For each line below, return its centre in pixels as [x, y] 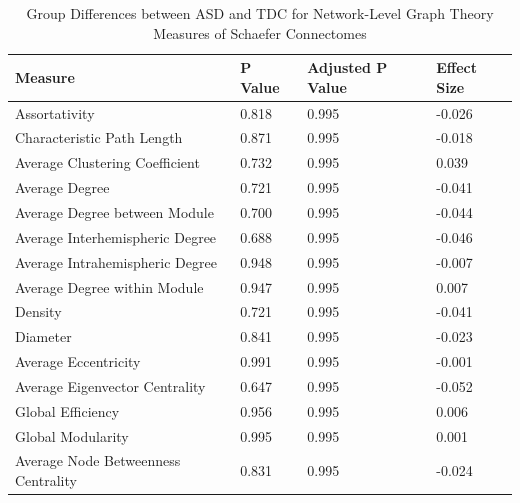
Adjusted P [347, 67]
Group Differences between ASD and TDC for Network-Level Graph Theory [260, 13]
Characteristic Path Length [99, 137]
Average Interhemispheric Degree [116, 236]
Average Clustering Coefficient [107, 162]
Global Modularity [72, 435]
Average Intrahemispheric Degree [116, 261]
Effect [456, 67]
